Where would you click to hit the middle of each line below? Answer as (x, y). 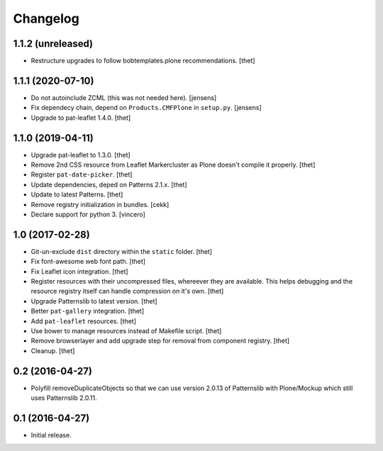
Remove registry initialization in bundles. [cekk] (100, 204)
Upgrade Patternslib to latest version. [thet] (94, 301)
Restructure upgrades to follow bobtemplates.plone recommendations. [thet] (143, 61)
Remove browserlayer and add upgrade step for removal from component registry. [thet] (160, 341)
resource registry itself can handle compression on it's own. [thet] (127, 291)
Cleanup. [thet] (53, 350)
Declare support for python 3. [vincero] (88, 214)
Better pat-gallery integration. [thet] (88, 311)
